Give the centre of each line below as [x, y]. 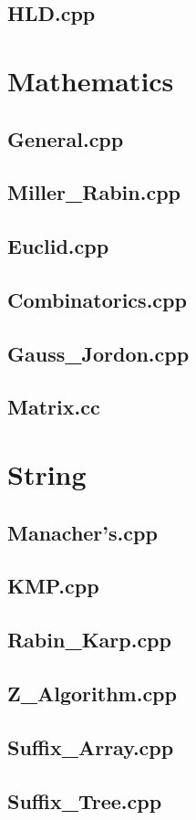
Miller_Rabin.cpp [94, 192]
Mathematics [91, 80]
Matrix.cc [54, 407]
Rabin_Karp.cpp [89, 640]
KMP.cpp [53, 586]
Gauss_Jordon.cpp [98, 353]
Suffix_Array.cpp [91, 746]
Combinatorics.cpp [97, 299]
